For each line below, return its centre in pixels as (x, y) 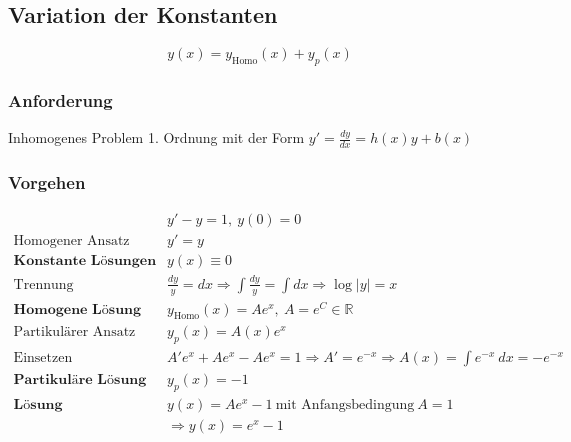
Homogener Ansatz (71, 241)
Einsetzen (43, 358)
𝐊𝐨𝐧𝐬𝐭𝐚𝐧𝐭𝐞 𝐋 (57, 261)
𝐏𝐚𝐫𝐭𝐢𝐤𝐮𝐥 (42, 380)
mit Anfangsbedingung (345, 405)
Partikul (39, 332)
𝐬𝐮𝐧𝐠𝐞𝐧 (132, 261)
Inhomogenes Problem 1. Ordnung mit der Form (156, 137)
